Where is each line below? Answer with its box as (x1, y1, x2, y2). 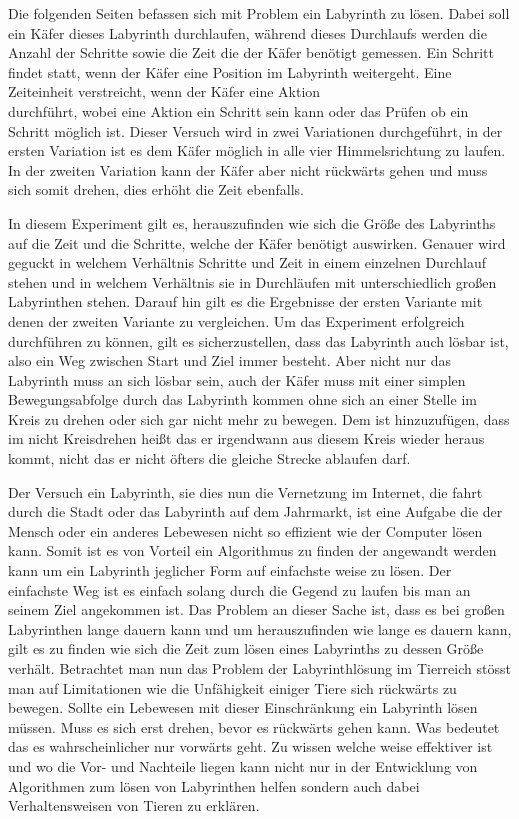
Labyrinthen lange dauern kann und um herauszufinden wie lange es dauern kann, (8, 618, 512, 639)
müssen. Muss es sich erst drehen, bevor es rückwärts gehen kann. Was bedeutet (8, 716, 500, 737)
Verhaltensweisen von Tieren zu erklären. (8, 795, 260, 816)
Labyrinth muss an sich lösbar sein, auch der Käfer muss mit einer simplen (8, 369, 466, 390)
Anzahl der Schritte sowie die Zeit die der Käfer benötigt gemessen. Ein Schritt (8, 42, 494, 63)
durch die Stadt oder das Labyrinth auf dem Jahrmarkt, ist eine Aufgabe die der (8, 501, 503, 522)
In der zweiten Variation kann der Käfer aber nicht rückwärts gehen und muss (8, 159, 488, 180)
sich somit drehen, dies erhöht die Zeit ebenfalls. (8, 179, 304, 200)
